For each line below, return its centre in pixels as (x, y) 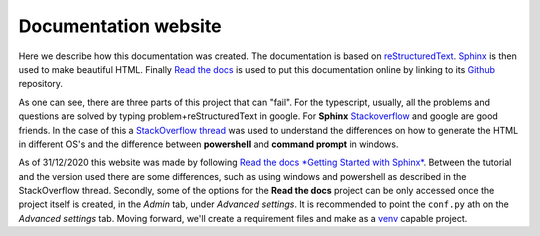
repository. (41, 84)
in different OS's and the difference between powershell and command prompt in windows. (208, 144)
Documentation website (120, 26)
